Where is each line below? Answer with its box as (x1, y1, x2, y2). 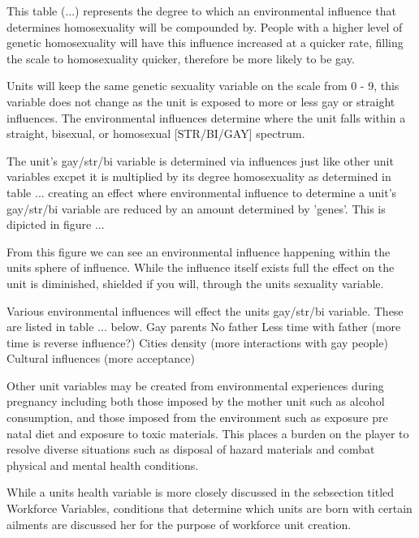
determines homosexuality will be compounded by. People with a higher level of (6, 18, 403, 35)
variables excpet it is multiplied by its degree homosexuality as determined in (6, 168, 391, 185)
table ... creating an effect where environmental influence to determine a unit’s (6, 183, 397, 200)
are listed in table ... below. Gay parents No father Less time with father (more (6, 318, 401, 335)
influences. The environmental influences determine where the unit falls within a (6, 109, 406, 126)
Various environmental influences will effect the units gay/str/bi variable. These (6, 302, 404, 319)
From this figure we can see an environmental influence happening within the (6, 243, 391, 260)
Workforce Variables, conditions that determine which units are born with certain (6, 500, 413, 517)
